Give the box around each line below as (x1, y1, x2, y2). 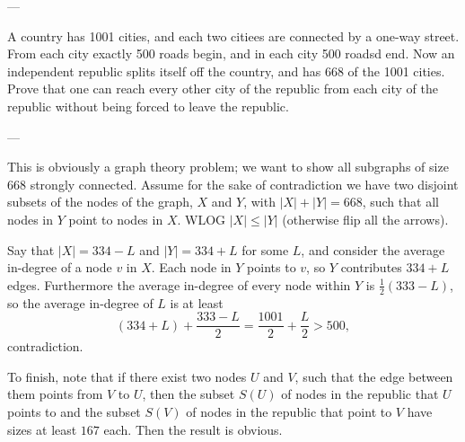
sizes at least (7, 420, 77, 438)
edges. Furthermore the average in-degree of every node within (7, 275, 351, 294)
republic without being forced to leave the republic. (7, 96, 289, 115)
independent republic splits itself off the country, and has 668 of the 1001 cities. (7, 61, 445, 80)
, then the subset (142, 385, 235, 403)
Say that (7, 240, 55, 259)
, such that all (362, 192, 439, 211)
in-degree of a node (7, 258, 112, 277)
